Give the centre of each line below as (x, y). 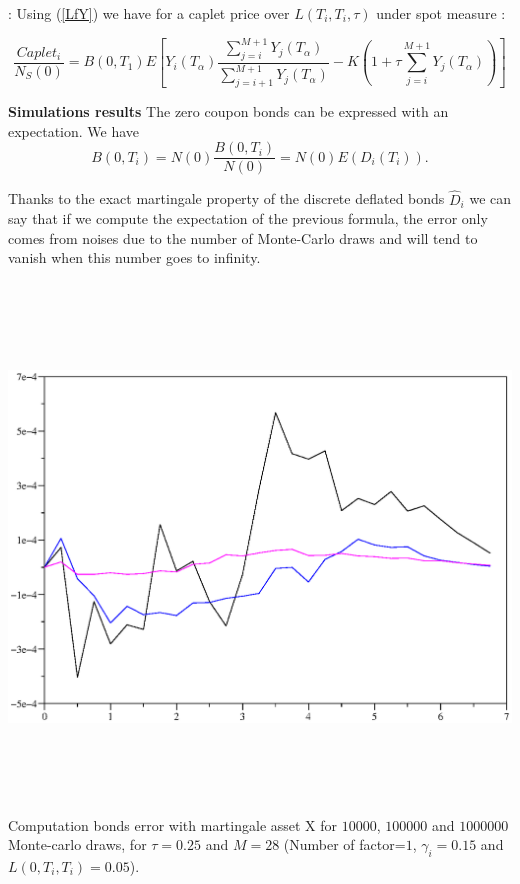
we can (490, 198)
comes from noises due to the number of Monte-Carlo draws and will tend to (243, 237)
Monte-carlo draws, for (77, 844)
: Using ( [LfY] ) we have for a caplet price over (149, 13)
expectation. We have (74, 130)
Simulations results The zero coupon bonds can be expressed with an (228, 111)
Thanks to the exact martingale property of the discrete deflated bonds (226, 198)
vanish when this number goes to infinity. (134, 257)
